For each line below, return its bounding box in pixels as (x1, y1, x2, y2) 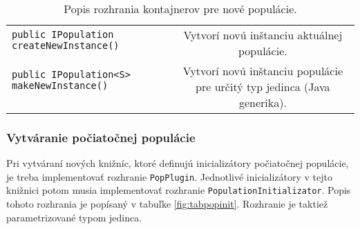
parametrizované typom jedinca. (6, 210, 142, 224)
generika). (238, 94, 287, 110)
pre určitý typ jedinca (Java (196, 79, 330, 94)
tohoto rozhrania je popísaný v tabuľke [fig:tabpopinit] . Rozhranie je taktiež (6, 197, 328, 211)
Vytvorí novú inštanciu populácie (182, 63, 343, 79)
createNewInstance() (12, 40, 120, 52)
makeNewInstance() (12, 80, 108, 92)
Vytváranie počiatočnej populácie (6, 128, 196, 146)
